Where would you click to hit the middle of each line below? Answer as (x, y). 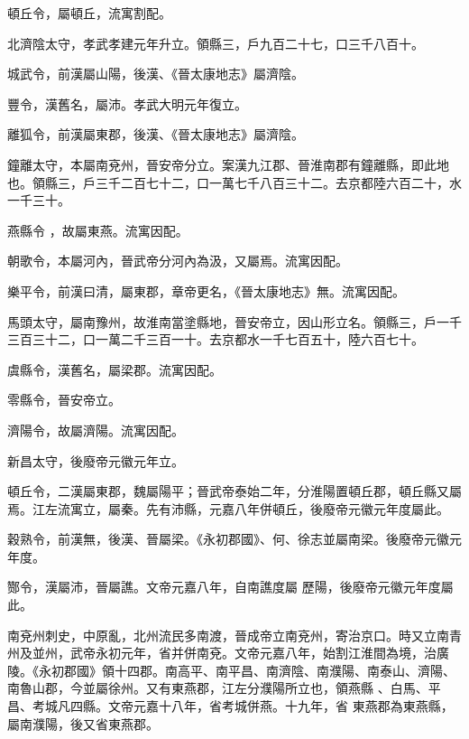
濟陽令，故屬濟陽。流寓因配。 (96, 430)
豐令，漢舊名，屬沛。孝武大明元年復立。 (127, 103)
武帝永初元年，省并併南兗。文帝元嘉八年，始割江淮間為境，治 (253, 653)
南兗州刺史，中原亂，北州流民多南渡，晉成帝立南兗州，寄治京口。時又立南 (228, 635)
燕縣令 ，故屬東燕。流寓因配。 (98, 230)
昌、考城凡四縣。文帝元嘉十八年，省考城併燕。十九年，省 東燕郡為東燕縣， (230, 706)
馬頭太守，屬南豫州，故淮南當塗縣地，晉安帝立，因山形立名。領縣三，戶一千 (234, 321)
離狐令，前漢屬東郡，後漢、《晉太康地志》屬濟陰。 (156, 134)
